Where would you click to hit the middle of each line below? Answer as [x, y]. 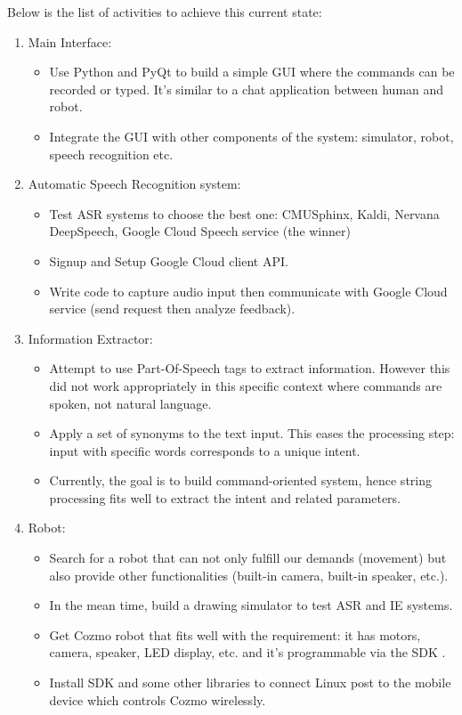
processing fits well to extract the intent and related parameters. [225, 497]
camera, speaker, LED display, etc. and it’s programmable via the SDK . [247, 652]
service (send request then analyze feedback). [172, 309]
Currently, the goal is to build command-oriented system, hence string [240, 480]
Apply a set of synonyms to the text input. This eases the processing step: [252, 433]
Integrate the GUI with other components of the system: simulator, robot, [251, 136]
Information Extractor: [90, 338]
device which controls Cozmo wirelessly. [158, 699]
